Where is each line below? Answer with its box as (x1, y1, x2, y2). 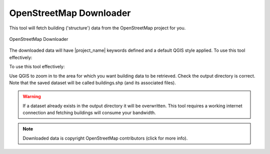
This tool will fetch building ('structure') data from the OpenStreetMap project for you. (9, 25, 186, 31)
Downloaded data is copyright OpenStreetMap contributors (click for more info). (22, 135, 188, 141)
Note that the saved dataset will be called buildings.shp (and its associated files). (9, 80, 176, 86)
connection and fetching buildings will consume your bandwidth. (22, 110, 156, 116)
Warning (22, 94, 41, 100)
